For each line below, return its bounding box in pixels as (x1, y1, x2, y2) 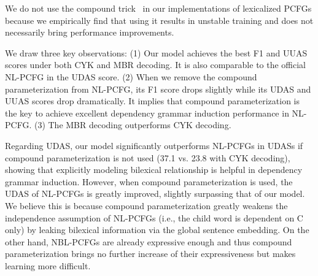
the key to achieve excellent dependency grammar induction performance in (5, 106, 289, 119)
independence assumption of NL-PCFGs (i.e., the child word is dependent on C (5, 211, 303, 224)
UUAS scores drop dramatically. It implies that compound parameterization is (5, 94, 300, 107)
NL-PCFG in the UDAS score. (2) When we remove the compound (5, 70, 257, 83)
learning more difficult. (5, 259, 91, 272)
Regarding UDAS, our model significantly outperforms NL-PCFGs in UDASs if (5, 139, 303, 151)
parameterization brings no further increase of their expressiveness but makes (5, 247, 296, 260)
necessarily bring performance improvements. (5, 26, 174, 39)
